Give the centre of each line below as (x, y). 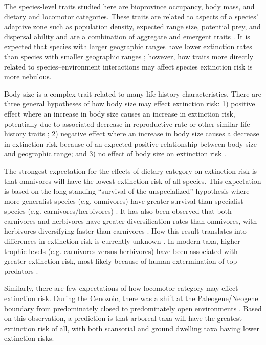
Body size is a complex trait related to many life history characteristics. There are (133, 93)
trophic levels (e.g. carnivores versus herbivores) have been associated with (121, 251)
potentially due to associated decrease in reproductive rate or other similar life (127, 123)
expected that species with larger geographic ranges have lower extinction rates (128, 46)
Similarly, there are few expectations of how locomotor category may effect (121, 288)
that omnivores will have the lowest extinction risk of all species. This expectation (133, 181)
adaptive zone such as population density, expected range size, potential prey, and (132, 26)
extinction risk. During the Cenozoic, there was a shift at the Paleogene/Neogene (131, 298)
